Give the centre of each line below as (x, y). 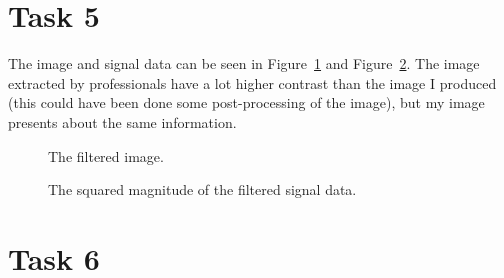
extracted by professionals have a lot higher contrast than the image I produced (252, 82)
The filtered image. (106, 155)
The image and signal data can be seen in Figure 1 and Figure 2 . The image (244, 63)
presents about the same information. (122, 121)
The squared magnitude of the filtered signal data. (202, 189)
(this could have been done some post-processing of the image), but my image (246, 102)
